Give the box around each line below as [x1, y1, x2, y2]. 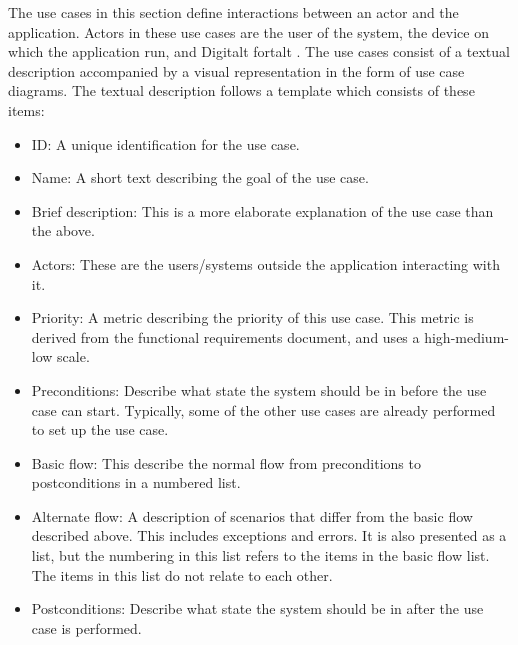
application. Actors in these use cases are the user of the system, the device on [8, 21, 489, 42]
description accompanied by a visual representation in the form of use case [8, 60, 465, 81]
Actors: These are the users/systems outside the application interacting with [31, 253, 500, 274]
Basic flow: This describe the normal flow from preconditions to [31, 452, 421, 473]
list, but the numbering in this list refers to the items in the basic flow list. [31, 545, 490, 566]
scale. [57, 346, 90, 367]
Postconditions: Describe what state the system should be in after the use [31, 598, 484, 619]
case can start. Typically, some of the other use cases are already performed [31, 399, 496, 420]
